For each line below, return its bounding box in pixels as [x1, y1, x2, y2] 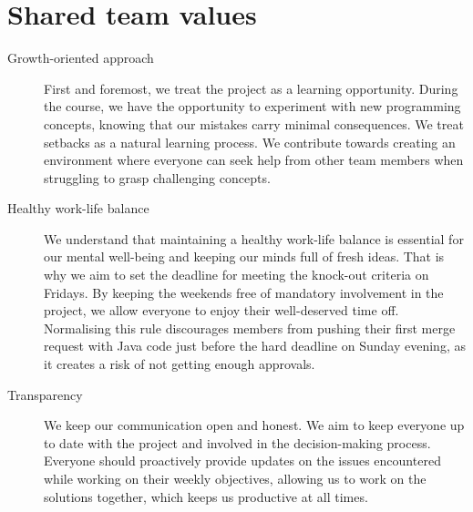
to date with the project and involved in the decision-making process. [44, 433, 431, 452]
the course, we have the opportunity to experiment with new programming [44, 97, 461, 116]
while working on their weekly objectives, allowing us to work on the [44, 469, 427, 487]
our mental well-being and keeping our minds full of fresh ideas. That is [44, 247, 445, 266]
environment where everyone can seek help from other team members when [44, 150, 464, 169]
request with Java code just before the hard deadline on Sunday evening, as [44, 336, 466, 355]
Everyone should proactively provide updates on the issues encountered [44, 451, 441, 470]
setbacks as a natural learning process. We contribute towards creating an [44, 132, 456, 151]
